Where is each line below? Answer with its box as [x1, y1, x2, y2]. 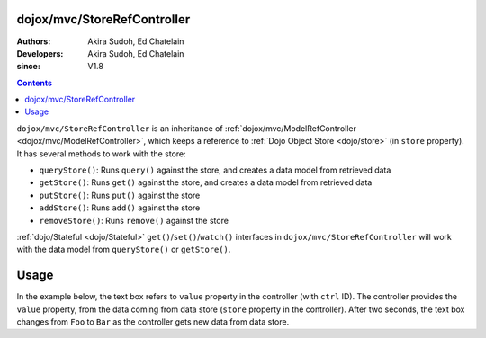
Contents [16, 77, 53, 88]
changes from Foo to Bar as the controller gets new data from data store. [16, 316, 290, 327]
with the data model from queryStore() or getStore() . [16, 244, 231, 255]
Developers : [16, 48, 64, 58]
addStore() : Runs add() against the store [39, 202, 201, 213]
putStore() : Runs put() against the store [39, 190, 201, 200]
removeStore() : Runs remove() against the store [39, 215, 229, 226]
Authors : [16, 36, 51, 47]
